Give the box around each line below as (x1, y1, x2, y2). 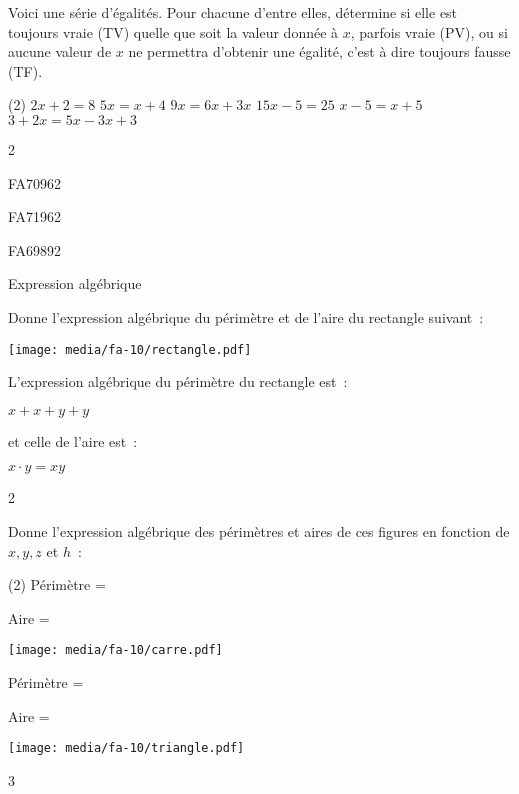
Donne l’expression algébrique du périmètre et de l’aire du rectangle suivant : (8, 306, 484, 327)
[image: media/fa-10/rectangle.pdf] (8, 342, 252, 357)
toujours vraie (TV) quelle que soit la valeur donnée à (8, 21, 339, 42)
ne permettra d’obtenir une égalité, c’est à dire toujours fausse (128, 41, 511, 62)
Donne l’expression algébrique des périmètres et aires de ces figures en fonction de (8, 520, 510, 541)
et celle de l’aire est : (8, 430, 138, 451)
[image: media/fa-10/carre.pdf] (8, 643, 223, 658)
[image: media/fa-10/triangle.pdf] (8, 741, 245, 756)
